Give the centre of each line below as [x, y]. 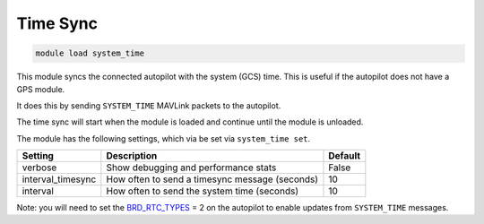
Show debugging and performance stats [191, 168]
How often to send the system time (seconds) [203, 191]
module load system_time [90, 53]
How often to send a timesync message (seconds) [212, 179]
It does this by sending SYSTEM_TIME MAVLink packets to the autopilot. [149, 105]
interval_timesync [59, 179]
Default [345, 156]
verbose [39, 168]
